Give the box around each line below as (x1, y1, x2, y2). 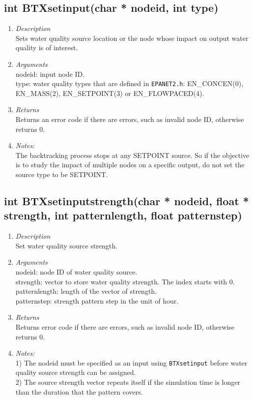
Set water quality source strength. (15, 240, 117, 250)
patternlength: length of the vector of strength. (15, 286, 157, 296)
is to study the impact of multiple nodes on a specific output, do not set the (15, 159, 245, 170)
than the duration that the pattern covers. (15, 386, 143, 397)
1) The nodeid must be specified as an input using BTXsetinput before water (15, 357, 248, 368)
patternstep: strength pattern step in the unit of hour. (15, 295, 179, 306)
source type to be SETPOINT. (15, 169, 108, 179)
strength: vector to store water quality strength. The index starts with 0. (15, 276, 235, 286)
